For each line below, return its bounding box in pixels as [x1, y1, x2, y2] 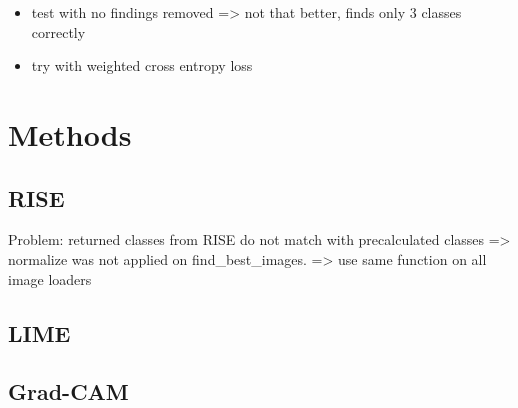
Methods [8, 113, 132, 154]
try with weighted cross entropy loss [31, 55, 253, 76]
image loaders [8, 268, 92, 289]
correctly [31, 21, 86, 42]
